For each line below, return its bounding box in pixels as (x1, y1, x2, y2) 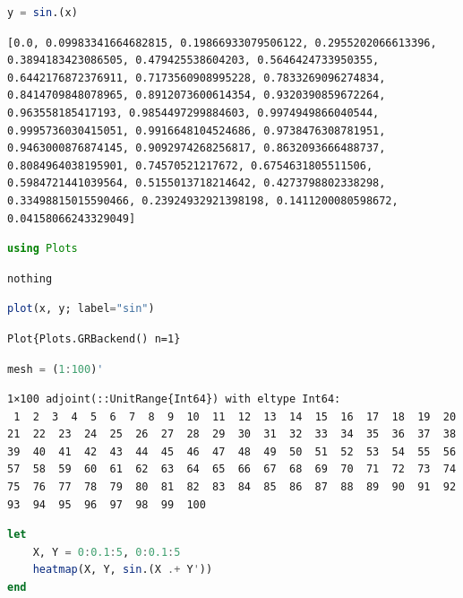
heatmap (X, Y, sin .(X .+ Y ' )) (32, 563, 213, 576)
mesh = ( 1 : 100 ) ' (7, 362, 104, 376)
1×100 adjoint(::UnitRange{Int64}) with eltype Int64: (7, 393, 341, 406)
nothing (7, 272, 53, 285)
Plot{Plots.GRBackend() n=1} (7, 332, 181, 345)
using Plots (7, 242, 78, 256)
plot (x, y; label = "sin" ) (7, 302, 155, 316)
